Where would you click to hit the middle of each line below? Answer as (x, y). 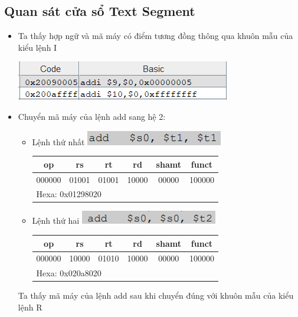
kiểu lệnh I (37, 47)
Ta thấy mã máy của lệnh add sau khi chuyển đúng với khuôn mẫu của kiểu (156, 295)
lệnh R (30, 307)
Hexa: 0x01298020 (69, 194)
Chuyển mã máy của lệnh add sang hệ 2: (92, 116)
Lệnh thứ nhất (58, 141)
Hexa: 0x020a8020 (69, 273)
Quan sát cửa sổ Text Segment (100, 11)
